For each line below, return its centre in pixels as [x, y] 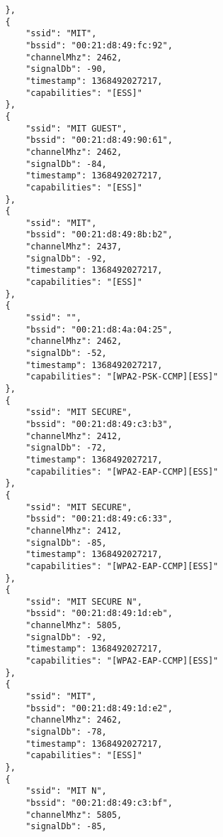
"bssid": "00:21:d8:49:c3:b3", [99, 424]
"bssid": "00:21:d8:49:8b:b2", [99, 235]
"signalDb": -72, [66, 448]
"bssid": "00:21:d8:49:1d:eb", [99, 614]
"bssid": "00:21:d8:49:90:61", [99, 140]
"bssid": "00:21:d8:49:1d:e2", [99, 708]
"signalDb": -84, [66, 164]
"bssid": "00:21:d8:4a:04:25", [99, 329]
